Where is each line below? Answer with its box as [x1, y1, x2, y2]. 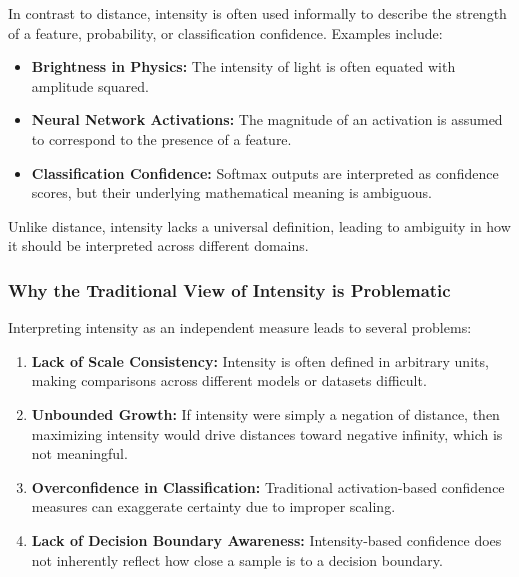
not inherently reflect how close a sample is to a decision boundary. [31, 549, 443, 570]
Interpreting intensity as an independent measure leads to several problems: [8, 317, 472, 338]
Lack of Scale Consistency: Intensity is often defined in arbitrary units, [31, 350, 489, 371]
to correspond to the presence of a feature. [31, 128, 292, 149]
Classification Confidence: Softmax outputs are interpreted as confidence [31, 162, 499, 183]
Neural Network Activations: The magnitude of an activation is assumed [31, 109, 503, 130]
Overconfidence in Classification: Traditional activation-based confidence [31, 476, 505, 497]
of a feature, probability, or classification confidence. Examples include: [8, 22, 443, 43]
